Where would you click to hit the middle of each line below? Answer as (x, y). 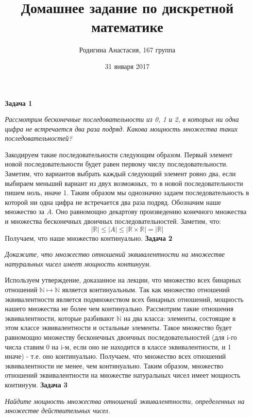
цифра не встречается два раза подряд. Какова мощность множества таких (121, 128)
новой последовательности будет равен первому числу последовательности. (117, 164)
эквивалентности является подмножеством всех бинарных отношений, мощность (124, 299)
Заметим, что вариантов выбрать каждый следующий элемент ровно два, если (120, 174)
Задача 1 (19, 103)
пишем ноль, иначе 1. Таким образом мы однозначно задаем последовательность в (127, 192)
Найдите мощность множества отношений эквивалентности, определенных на (125, 401)
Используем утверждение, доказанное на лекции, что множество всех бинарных (123, 280)
